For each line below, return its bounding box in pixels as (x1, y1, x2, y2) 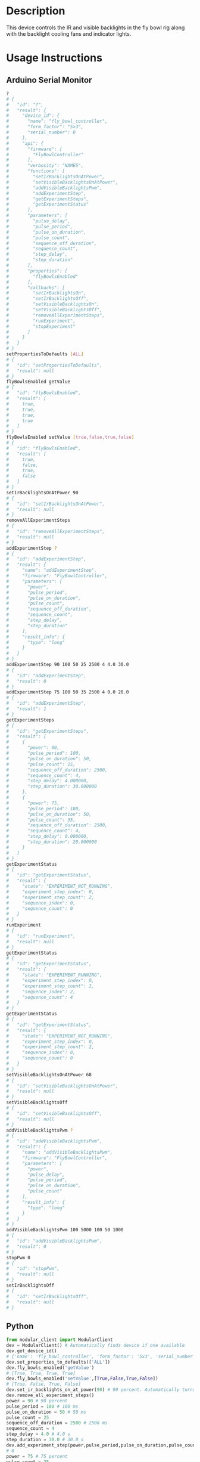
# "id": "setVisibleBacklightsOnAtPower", (6, 1083, 118, 1089)
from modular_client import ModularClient (6, 1337, 113, 1343)
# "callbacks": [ (6, 284, 65, 290)
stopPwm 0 (6, 1255, 31, 1260)
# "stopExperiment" (6, 323, 76, 329)
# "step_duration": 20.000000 (6, 839, 97, 845)
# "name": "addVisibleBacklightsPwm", (6, 1150, 113, 1156)
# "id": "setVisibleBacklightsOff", (6, 1110, 102, 1116)
